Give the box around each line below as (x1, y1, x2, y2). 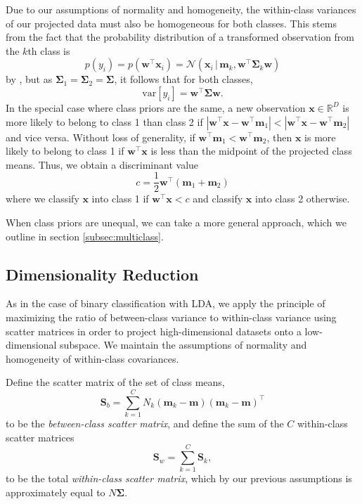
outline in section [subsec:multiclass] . (6, 228, 164, 243)
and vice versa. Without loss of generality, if (6, 129, 195, 144)
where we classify (6, 191, 79, 206)
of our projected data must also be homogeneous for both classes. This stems (6, 15, 337, 30)
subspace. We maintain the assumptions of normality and (60, 337, 307, 352)
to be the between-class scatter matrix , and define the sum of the (6, 416, 284, 431)
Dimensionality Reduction (6, 263, 199, 285)
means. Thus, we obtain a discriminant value (6, 157, 199, 172)
